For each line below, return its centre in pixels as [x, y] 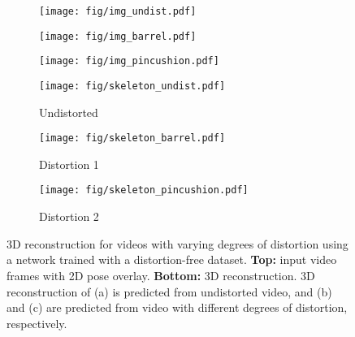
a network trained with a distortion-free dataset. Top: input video [172, 259]
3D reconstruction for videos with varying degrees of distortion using [177, 243]
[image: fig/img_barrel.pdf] [118, 36]
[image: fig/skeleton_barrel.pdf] [132, 138]
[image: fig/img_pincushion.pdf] [129, 61]
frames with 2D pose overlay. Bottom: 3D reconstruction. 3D [161, 275]
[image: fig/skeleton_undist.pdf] [132, 86]
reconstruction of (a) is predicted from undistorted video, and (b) [169, 291]
